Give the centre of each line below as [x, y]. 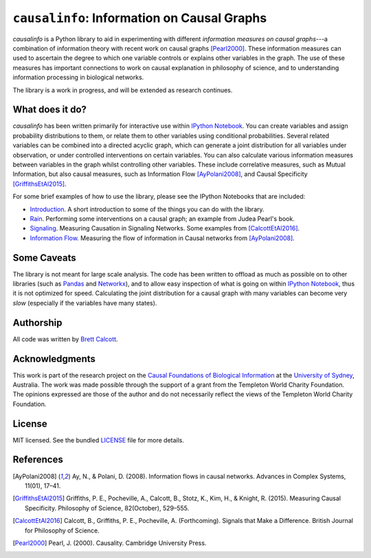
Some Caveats [45, 258]
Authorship [37, 322]
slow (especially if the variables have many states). [85, 303]
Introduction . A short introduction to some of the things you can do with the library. [147, 209]
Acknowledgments [54, 359]
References [38, 460]
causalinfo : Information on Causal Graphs [140, 18]
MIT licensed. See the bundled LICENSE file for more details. [99, 440]
